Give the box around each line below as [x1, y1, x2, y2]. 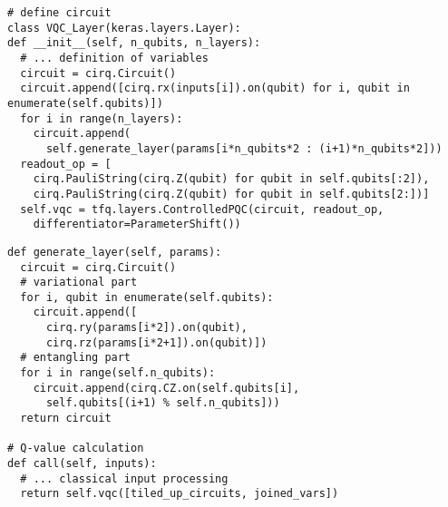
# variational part [20, 276, 138, 289]
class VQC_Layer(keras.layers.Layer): [7, 21, 241, 34]
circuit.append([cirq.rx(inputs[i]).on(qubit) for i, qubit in [20, 82, 410, 95]
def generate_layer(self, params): [7, 245, 222, 258]
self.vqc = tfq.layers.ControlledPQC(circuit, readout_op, [20, 202, 385, 216]
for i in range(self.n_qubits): [20, 366, 216, 380]
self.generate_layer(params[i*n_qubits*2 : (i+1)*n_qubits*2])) [45, 141, 443, 155]
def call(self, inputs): [7, 457, 157, 471]
